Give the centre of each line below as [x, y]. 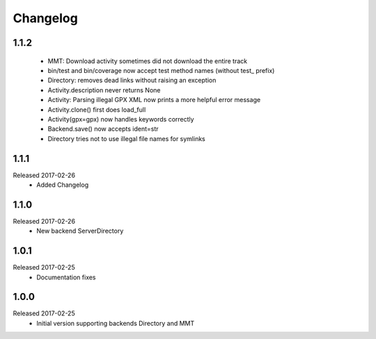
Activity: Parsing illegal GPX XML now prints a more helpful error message [154, 100]
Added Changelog [63, 185]
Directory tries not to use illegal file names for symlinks [126, 138]
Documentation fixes [66, 277]
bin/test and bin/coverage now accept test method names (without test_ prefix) [161, 70]
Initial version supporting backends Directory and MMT [116, 323]
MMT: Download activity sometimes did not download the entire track [147, 61]
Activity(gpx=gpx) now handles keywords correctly [121, 119]
